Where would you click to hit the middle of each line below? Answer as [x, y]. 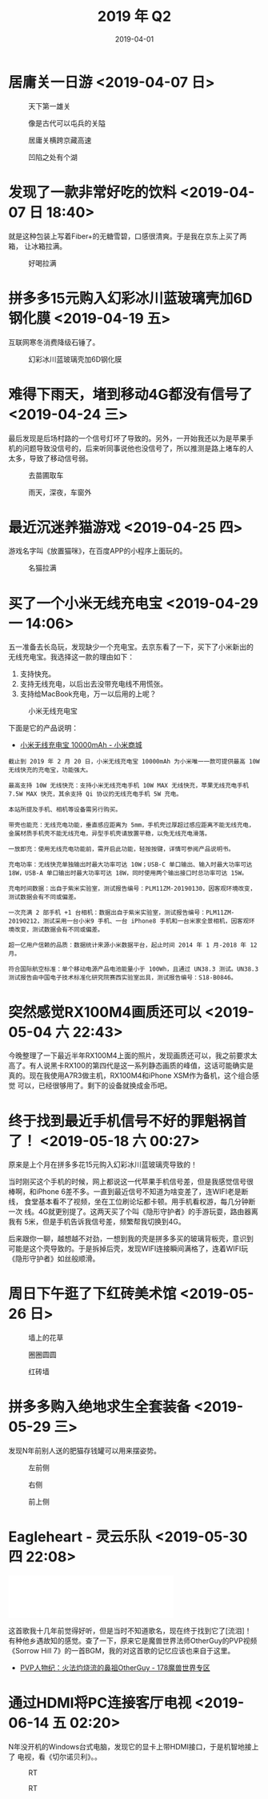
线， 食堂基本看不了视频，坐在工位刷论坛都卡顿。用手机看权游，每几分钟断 [132, 1202]
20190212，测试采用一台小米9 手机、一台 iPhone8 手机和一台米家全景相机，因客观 [129, 921]
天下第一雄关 [49, 106]
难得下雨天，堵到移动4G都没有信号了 [130, 394]
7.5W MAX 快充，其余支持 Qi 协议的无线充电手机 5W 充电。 [95, 794]
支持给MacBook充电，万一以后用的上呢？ [88, 694]
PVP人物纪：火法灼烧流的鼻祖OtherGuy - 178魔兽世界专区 [115, 1668]
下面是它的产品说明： [43, 728]
